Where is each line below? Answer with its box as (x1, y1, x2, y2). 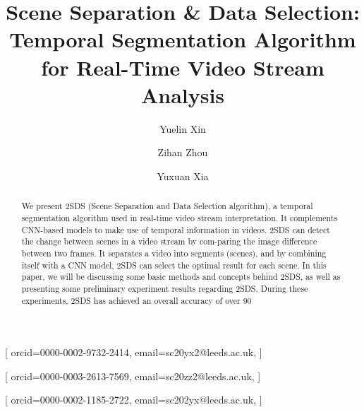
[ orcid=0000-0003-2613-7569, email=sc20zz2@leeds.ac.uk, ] (5, 368, 261, 383)
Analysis (140, 80, 225, 109)
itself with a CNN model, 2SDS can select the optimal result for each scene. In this (21, 259, 327, 271)
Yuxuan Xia (157, 168, 209, 183)
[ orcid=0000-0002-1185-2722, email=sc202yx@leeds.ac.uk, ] (5, 392, 262, 407)
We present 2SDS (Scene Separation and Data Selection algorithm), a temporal (21, 200, 313, 212)
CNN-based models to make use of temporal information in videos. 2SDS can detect (21, 223, 330, 235)
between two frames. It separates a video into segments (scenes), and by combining (21, 247, 327, 259)
